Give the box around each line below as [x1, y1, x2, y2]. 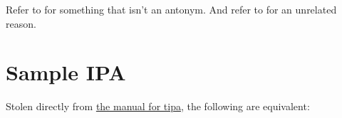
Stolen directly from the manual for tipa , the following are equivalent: [6, 99, 310, 114]
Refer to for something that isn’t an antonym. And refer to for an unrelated [6, 2, 337, 16]
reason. [6, 16, 36, 31]
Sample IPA [6, 58, 126, 87]
